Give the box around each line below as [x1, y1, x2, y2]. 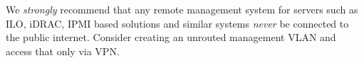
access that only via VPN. [6, 43, 120, 58]
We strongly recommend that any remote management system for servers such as [6, 2, 358, 16]
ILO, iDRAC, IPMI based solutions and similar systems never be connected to [6, 16, 349, 30]
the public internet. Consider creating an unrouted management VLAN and [6, 30, 336, 45]
